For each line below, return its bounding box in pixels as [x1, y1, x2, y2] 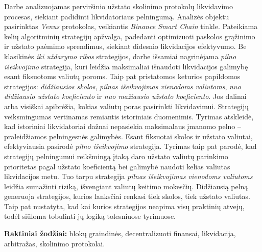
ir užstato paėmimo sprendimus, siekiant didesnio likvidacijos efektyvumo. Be [4, 41, 247, 52]
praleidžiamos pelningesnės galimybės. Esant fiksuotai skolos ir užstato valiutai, [4, 131, 253, 141]
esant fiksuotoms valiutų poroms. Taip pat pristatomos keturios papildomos [4, 71, 241, 82]
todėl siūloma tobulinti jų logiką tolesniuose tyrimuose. [4, 211, 176, 221]
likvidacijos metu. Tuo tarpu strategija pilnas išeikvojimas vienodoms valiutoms [4, 171, 253, 182]
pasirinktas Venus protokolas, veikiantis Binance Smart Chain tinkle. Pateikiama [4, 21, 258, 32]
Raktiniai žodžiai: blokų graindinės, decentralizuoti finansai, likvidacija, [4, 228, 236, 239]
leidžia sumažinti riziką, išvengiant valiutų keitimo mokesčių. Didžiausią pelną [4, 181, 248, 191]
